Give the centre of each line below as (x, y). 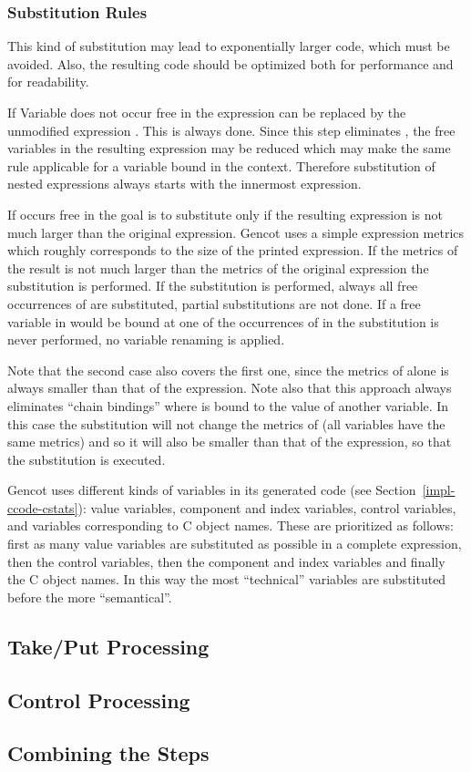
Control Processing (99, 700)
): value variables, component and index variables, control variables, (267, 507)
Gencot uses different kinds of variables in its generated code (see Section (212, 490)
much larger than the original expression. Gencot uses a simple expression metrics (236, 232)
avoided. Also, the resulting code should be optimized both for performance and (230, 63)
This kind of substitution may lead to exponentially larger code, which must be (229, 46)
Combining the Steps (108, 753)
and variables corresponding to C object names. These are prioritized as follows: (230, 525)
